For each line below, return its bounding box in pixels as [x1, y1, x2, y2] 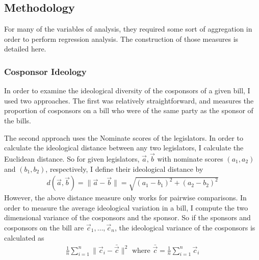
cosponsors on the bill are [4, 222, 84, 232]
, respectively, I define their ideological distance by [45, 163, 203, 174]
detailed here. [4, 43, 46, 54]
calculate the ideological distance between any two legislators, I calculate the [4, 142, 244, 153]
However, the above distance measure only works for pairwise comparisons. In [4, 192, 247, 203]
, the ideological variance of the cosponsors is [115, 222, 255, 232]
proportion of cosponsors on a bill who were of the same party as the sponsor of [4, 105, 253, 116]
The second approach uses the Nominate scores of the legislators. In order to [4, 132, 243, 143]
